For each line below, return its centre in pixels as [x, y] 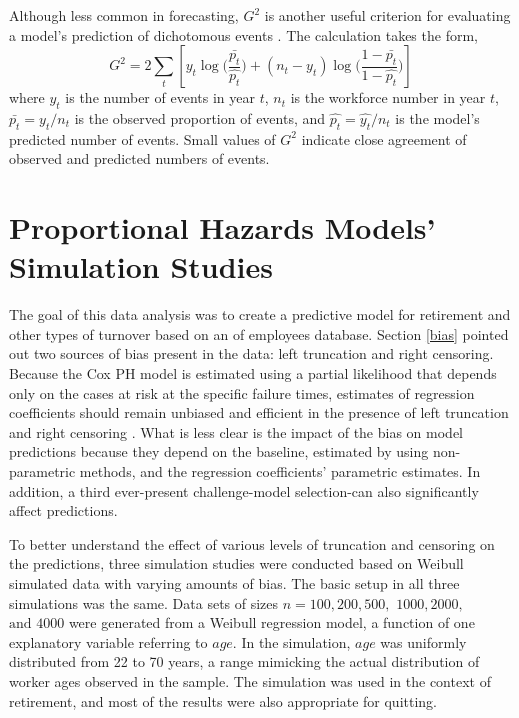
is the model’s [437, 117]
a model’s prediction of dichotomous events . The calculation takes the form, [243, 34]
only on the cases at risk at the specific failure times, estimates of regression [242, 392]
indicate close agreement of [384, 138]
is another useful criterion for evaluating [387, 15]
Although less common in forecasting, [124, 15]
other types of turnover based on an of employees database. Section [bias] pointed [259, 333]
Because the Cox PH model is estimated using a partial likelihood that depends [253, 373]
